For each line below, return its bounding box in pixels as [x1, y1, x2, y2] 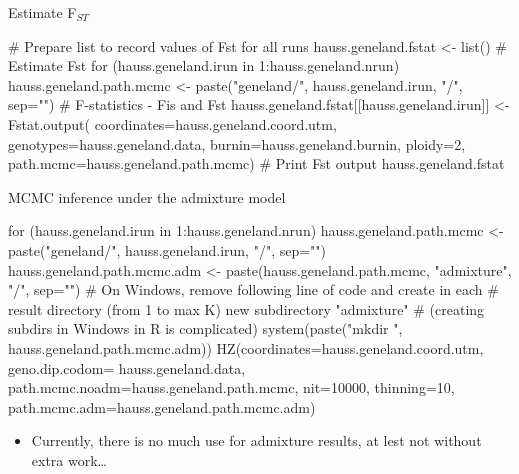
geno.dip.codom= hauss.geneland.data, [8, 357, 246, 378]
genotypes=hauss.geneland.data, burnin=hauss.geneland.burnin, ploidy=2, [8, 133, 466, 154]
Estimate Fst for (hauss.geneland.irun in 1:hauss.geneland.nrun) [8, 55, 400, 76]
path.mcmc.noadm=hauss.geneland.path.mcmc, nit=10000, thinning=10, [8, 377, 455, 398]
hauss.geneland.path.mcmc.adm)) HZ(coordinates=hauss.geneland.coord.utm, [8, 337, 484, 358]
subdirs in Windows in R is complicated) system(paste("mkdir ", [8, 318, 403, 339]
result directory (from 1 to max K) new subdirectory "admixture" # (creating [8, 298, 485, 319]
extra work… [31, 449, 107, 470]
